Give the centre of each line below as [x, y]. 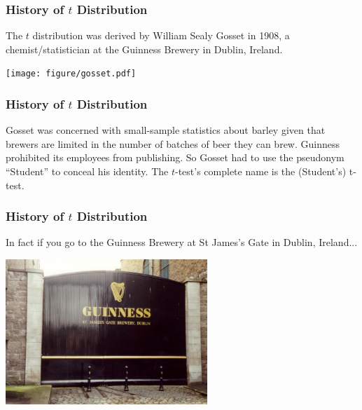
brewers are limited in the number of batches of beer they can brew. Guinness [173, 143]
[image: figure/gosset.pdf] [71, 74]
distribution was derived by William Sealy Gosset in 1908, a [161, 35]
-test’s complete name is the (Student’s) [260, 171]
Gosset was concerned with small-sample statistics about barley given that [166, 130]
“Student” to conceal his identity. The [87, 171]
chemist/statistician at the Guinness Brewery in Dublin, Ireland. [144, 49]
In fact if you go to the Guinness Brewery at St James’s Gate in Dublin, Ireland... [182, 242]
